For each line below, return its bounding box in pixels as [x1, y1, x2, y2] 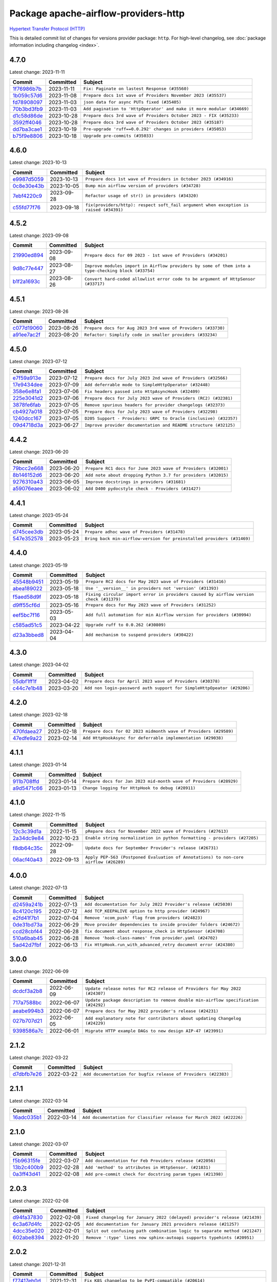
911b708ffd [12, 777, 39, 785]
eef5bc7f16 [12, 611, 41, 618]
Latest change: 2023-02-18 [9, 712, 68, 718]
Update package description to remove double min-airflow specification [85, 997, 259, 1003]
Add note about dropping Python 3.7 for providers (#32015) [85, 472, 229, 478]
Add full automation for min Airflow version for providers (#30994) [85, 612, 251, 618]
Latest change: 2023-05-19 [9, 562, 68, 568]
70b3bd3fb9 [12, 105, 43, 112]
